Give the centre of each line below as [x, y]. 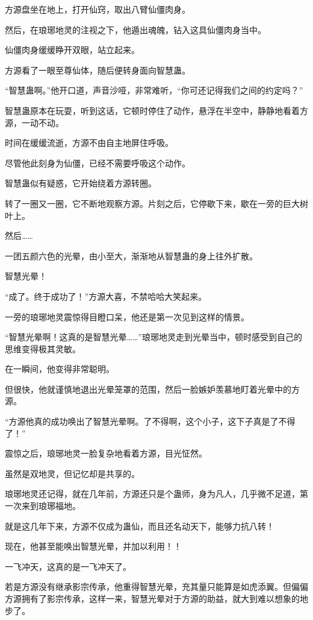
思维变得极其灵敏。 [43, 348]
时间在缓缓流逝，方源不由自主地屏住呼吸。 [89, 143]
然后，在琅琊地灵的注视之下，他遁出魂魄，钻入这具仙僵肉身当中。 [135, 29]
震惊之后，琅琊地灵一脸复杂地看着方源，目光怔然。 [106, 453]
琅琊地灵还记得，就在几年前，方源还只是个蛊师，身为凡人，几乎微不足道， [152, 494]
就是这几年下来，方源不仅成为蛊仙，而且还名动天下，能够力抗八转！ [140, 526]
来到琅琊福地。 [51, 506]
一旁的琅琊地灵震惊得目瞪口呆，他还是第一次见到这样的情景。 [127, 316]
